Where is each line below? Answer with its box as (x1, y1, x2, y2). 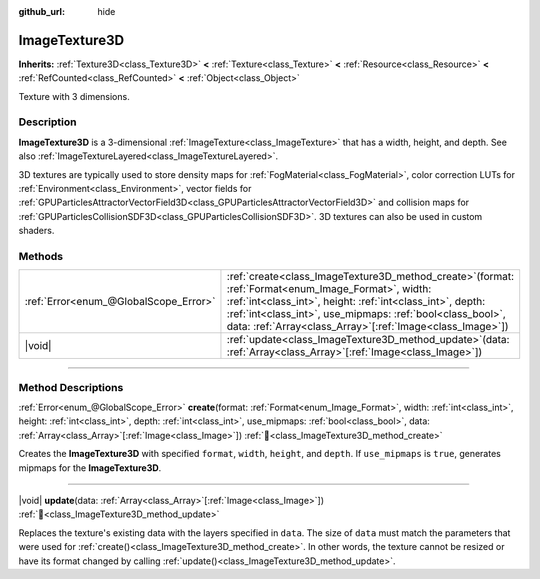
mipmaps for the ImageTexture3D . (18, 461, 162, 474)
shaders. (18, 225, 55, 237)
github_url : (18, 6, 65, 17)
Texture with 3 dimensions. (18, 90, 130, 102)
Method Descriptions (18, 380, 124, 394)
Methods (18, 249, 64, 263)
